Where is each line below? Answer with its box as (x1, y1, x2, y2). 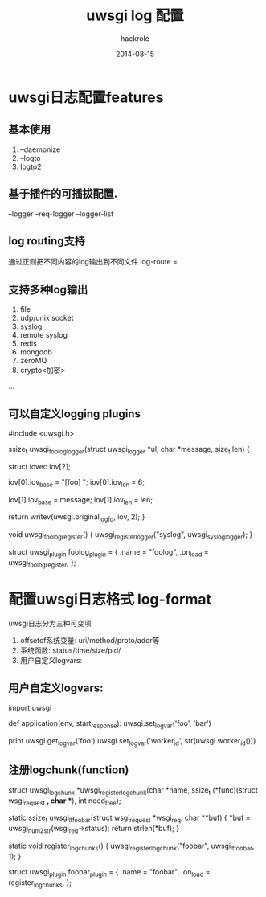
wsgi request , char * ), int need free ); (8, 796, 121, 807)
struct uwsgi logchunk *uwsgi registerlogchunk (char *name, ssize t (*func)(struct (8, 784, 259, 797)
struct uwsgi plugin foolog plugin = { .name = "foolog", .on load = (8, 547, 209, 559)
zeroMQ (19, 356, 47, 366)
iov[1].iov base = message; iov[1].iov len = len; (8, 494, 153, 506)
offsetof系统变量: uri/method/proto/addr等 (19, 635, 160, 645)
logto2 (19, 162, 42, 171)
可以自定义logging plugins (8, 407, 141, 420)
